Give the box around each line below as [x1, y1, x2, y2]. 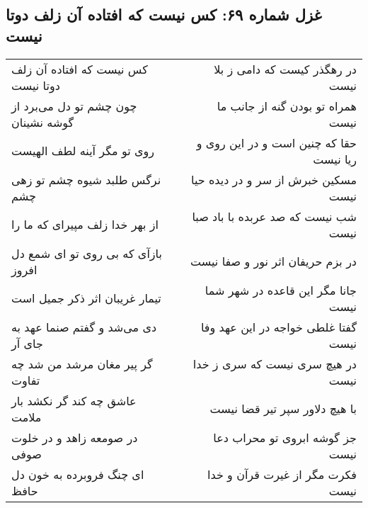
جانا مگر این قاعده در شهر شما [205, 281, 357, 298]
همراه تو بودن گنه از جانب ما [217, 97, 357, 114]
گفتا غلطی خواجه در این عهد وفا [200, 318, 357, 335]
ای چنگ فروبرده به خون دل [11, 465, 144, 482]
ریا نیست [313, 150, 357, 167]
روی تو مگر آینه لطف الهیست [11, 142, 154, 159]
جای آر [11, 334, 43, 351]
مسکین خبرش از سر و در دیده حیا [191, 171, 357, 188]
